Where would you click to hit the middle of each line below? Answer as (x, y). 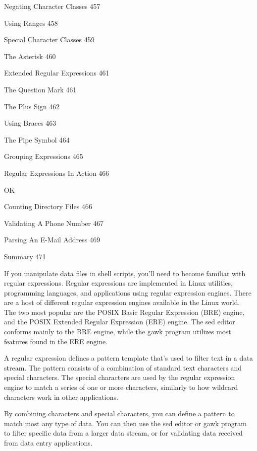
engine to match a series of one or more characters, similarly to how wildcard (121, 387)
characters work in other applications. (61, 397)
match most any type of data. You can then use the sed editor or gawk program (125, 423)
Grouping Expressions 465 (44, 156)
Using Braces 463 (30, 123)
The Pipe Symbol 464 (37, 139)
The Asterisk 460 (30, 56)
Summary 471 (25, 256)
